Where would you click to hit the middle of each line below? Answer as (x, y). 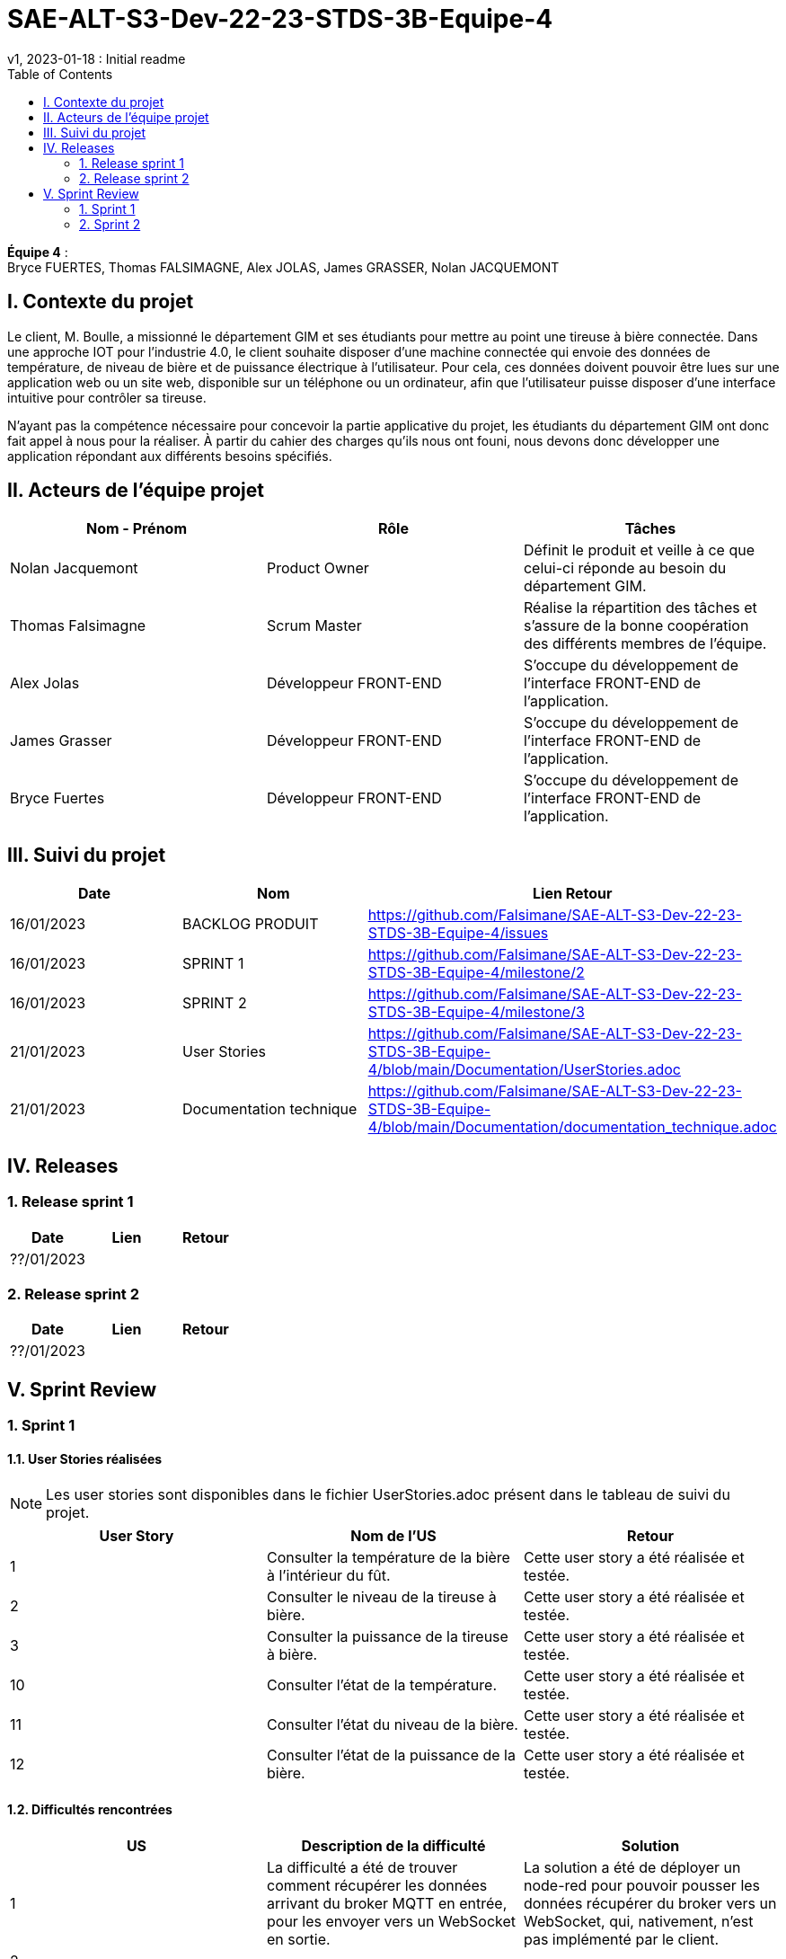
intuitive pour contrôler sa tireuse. (107, 397)
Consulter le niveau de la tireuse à (381, 1597)
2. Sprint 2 (110, 224)
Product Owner (318, 568)
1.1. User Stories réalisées (85, 1458)
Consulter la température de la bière (388, 1558)
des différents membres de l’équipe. (645, 644)
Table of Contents (60, 74)
